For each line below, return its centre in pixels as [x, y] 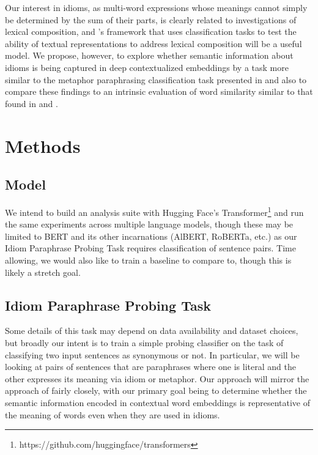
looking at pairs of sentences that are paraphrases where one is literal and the [150, 367]
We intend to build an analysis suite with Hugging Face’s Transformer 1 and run [154, 211]
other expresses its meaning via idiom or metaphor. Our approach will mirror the [157, 378]
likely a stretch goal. [43, 272]
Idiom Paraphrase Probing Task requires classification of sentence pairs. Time [150, 248]
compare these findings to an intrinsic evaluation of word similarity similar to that [159, 91]
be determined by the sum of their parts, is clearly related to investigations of [151, 19]
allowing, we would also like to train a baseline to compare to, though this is [148, 260]
